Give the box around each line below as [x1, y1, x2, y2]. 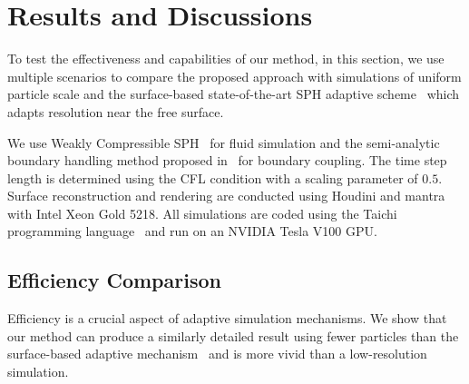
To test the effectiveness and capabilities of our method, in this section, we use [7, 49, 445, 68]
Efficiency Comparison [7, 266, 221, 294]
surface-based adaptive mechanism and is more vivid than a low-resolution [7, 344, 427, 363]
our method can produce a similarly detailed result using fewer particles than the [7, 326, 459, 345]
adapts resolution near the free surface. [7, 102, 224, 121]
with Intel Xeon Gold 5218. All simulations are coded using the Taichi [7, 203, 397, 222]
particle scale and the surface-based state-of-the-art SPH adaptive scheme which [7, 84, 460, 103]
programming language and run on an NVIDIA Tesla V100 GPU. [7, 222, 377, 241]
